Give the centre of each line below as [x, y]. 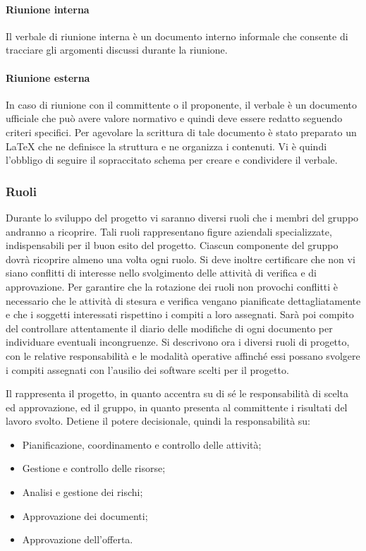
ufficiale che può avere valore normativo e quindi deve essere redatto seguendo [174, 118]
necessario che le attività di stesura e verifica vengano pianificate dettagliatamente [183, 300]
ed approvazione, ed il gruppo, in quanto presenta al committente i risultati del [177, 407]
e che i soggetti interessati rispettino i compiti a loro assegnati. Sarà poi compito [180, 314]
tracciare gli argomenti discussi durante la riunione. [117, 50]
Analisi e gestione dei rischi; [83, 492]
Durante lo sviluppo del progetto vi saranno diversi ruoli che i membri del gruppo [182, 217]
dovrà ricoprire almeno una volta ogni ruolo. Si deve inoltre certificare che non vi [181, 259]
